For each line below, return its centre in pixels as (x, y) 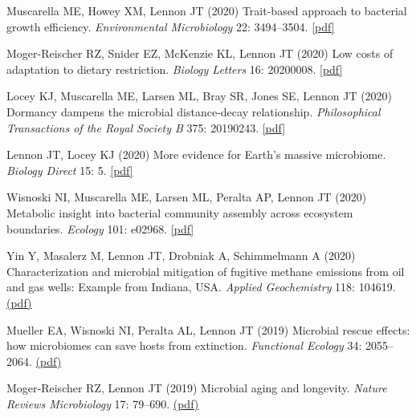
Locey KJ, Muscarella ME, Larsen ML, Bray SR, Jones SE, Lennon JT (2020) (200, 96)
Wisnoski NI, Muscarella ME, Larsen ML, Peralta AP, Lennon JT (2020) (187, 197)
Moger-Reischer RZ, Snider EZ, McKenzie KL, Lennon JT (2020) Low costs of (200, 53)
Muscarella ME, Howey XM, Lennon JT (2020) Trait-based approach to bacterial (207, 10)
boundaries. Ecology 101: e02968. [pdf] (100, 228)
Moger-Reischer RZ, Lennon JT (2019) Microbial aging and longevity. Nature (197, 388)
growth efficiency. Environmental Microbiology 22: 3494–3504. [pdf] (171, 26)
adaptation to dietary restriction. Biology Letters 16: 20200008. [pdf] (175, 69)
